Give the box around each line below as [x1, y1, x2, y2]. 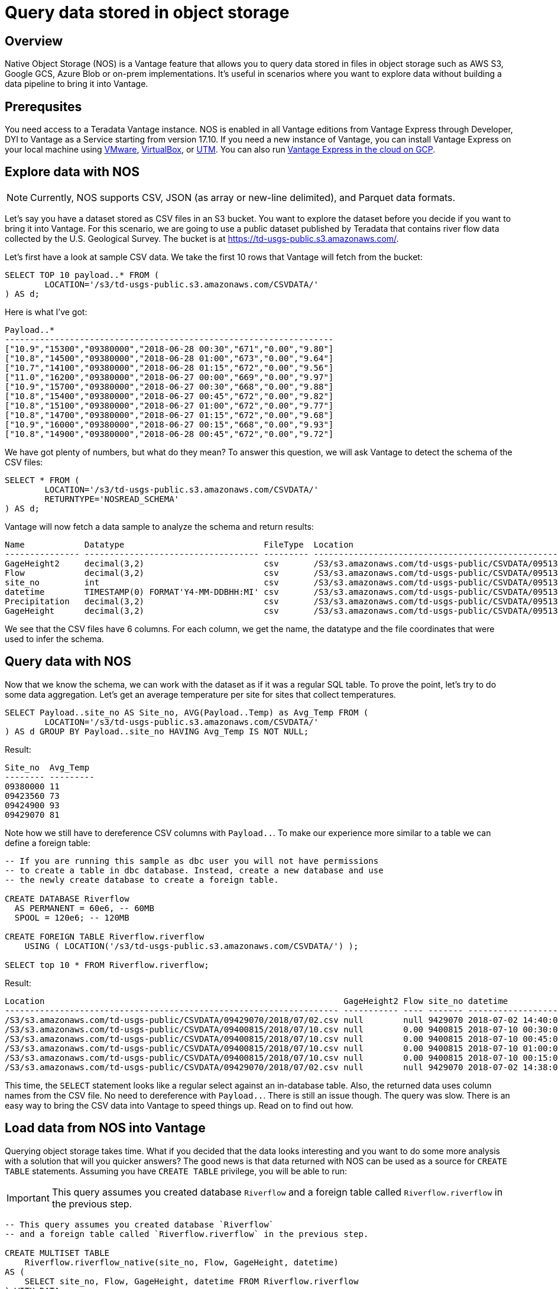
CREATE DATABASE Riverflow [5, 893, 129, 903]
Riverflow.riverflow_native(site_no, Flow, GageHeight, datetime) [24, 1257, 339, 1267]
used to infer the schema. [5, 633, 104, 644]
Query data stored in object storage [5, 2, 290, 22]
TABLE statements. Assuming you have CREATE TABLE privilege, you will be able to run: [5, 1165, 348, 1176]
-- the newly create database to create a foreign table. [5, 875, 279, 885]
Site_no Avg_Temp [5, 762, 90, 772]
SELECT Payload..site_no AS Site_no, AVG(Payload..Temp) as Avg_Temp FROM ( [5, 707, 369, 717]
